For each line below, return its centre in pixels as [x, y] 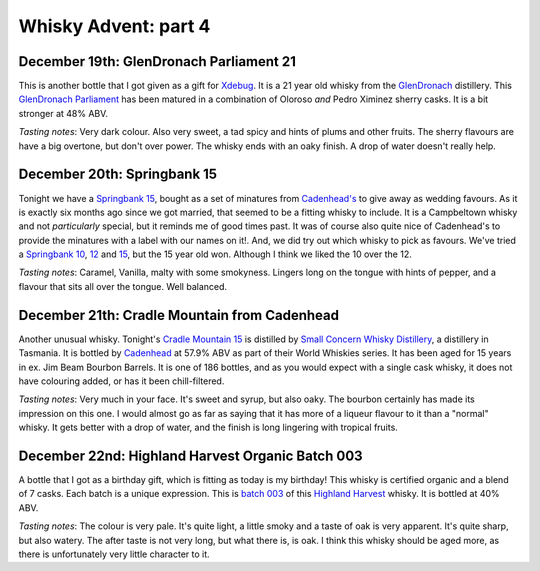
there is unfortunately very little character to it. [114, 554]
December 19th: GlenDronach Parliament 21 [157, 61]
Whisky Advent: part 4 [114, 26]
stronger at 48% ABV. [63, 113]
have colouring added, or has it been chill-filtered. [121, 381]
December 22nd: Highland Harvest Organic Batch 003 [191, 455]
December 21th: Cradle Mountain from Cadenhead [179, 315]
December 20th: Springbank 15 [118, 174]
